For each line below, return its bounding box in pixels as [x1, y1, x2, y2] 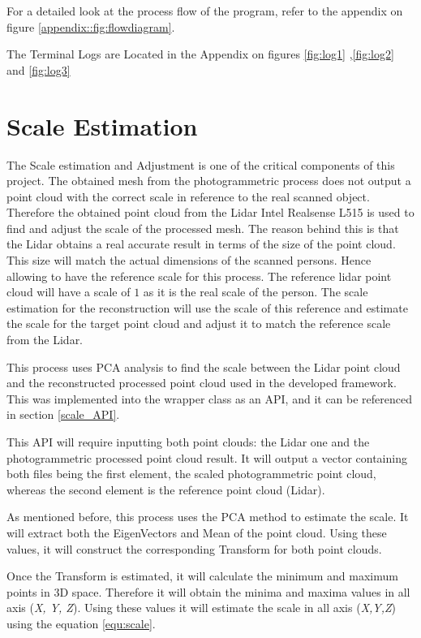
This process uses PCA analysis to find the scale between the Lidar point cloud [6, 358, 401, 375]
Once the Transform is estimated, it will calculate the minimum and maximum [6, 567, 398, 584]
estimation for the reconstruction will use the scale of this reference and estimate [6, 299, 408, 316]
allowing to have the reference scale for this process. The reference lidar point [6, 267, 392, 284]
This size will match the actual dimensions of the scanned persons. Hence [6, 252, 372, 269]
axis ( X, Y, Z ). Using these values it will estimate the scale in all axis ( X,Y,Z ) [6, 599, 397, 616]
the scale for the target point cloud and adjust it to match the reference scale [6, 315, 391, 332]
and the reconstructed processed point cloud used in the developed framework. [6, 374, 397, 391]
